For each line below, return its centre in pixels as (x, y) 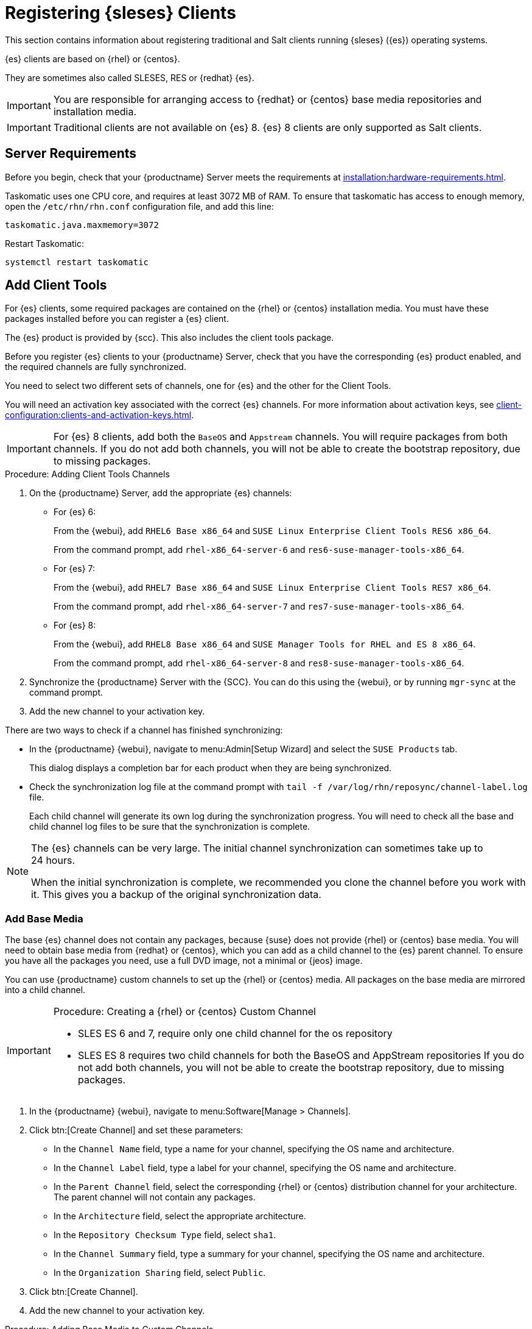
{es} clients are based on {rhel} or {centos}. (93, 59)
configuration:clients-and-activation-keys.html (98, 415)
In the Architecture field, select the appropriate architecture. (180, 1216)
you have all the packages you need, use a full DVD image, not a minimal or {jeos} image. (184, 961)
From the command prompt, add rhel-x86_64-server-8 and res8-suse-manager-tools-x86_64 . (259, 663)
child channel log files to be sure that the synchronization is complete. (170, 827)
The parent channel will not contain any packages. (155, 1197)
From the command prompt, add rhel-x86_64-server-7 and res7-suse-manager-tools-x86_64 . (259, 607)
